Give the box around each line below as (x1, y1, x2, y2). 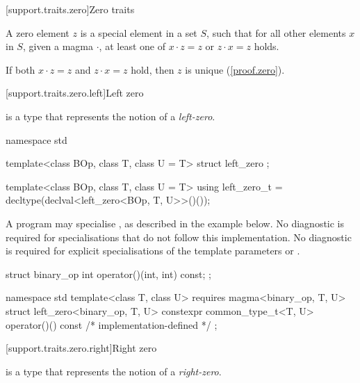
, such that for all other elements (206, 25, 346, 40)
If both (6, 62, 35, 76)
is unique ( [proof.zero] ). (185, 62, 285, 76)
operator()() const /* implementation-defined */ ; (6, 317, 218, 332)
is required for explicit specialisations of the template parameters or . (6, 243, 300, 258)
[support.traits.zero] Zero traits (6, 2, 135, 16)
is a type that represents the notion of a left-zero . (6, 108, 215, 123)
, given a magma (22, 39, 94, 54)
